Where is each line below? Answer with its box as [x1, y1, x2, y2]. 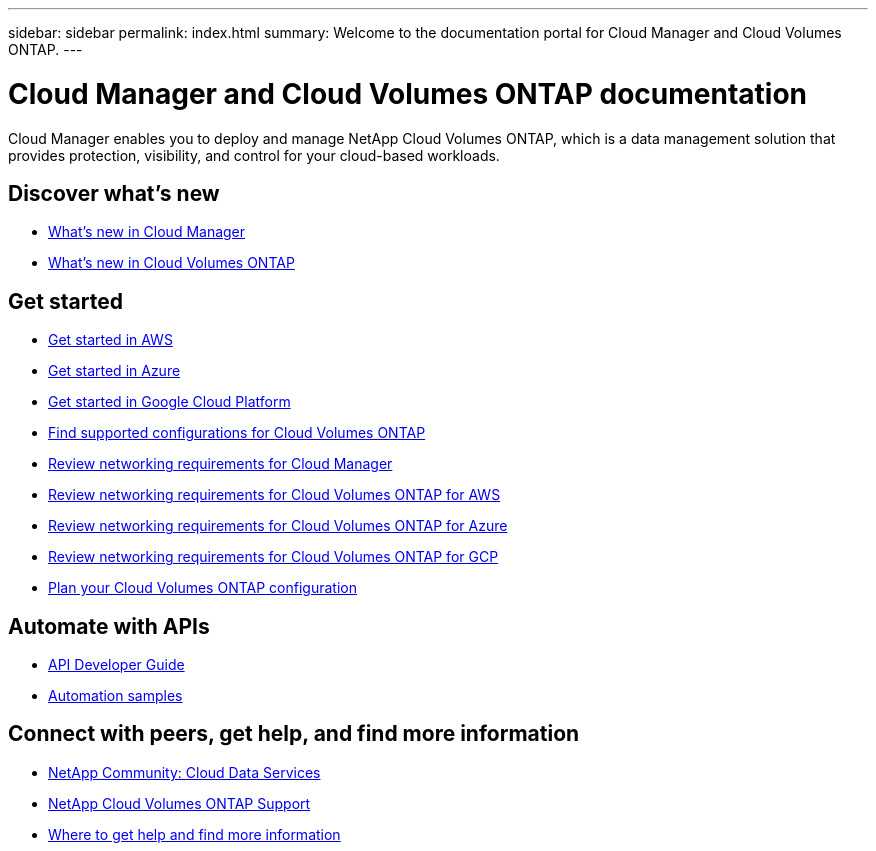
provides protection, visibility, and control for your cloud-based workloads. [8, 146, 500, 164]
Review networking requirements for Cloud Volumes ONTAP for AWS [48, 486, 501, 504]
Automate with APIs [8, 613, 210, 639]
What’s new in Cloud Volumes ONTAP [48, 254, 295, 272]
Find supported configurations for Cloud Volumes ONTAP [48, 424, 426, 442]
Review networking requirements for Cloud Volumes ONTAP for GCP [48, 548, 499, 566]
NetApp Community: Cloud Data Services [48, 763, 321, 781]
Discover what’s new [8, 180, 220, 206]
